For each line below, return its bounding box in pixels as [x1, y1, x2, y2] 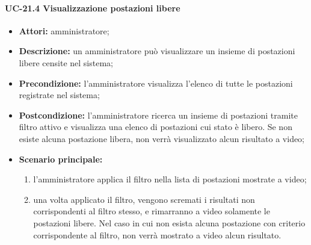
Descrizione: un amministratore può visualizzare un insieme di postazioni [19, 45, 295, 57]
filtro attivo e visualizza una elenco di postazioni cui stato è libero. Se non [19, 120, 292, 133]
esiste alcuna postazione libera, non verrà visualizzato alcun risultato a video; [19, 132, 305, 144]
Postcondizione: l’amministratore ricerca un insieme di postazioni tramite [19, 108, 298, 121]
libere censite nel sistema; [19, 56, 113, 69]
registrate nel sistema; [19, 88, 100, 101]
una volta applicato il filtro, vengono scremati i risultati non [33, 193, 255, 205]
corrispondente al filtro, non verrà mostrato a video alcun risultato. [33, 228, 282, 241]
